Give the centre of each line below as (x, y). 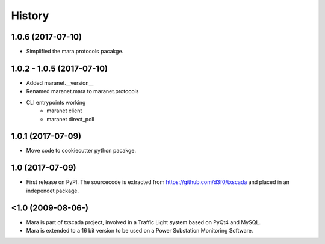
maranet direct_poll (70, 119)
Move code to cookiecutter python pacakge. (81, 151)
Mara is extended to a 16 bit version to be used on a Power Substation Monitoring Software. (140, 231)
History (30, 16)
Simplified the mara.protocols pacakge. (75, 52)
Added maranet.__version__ (60, 83)
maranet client (64, 111)
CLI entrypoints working (56, 102)
